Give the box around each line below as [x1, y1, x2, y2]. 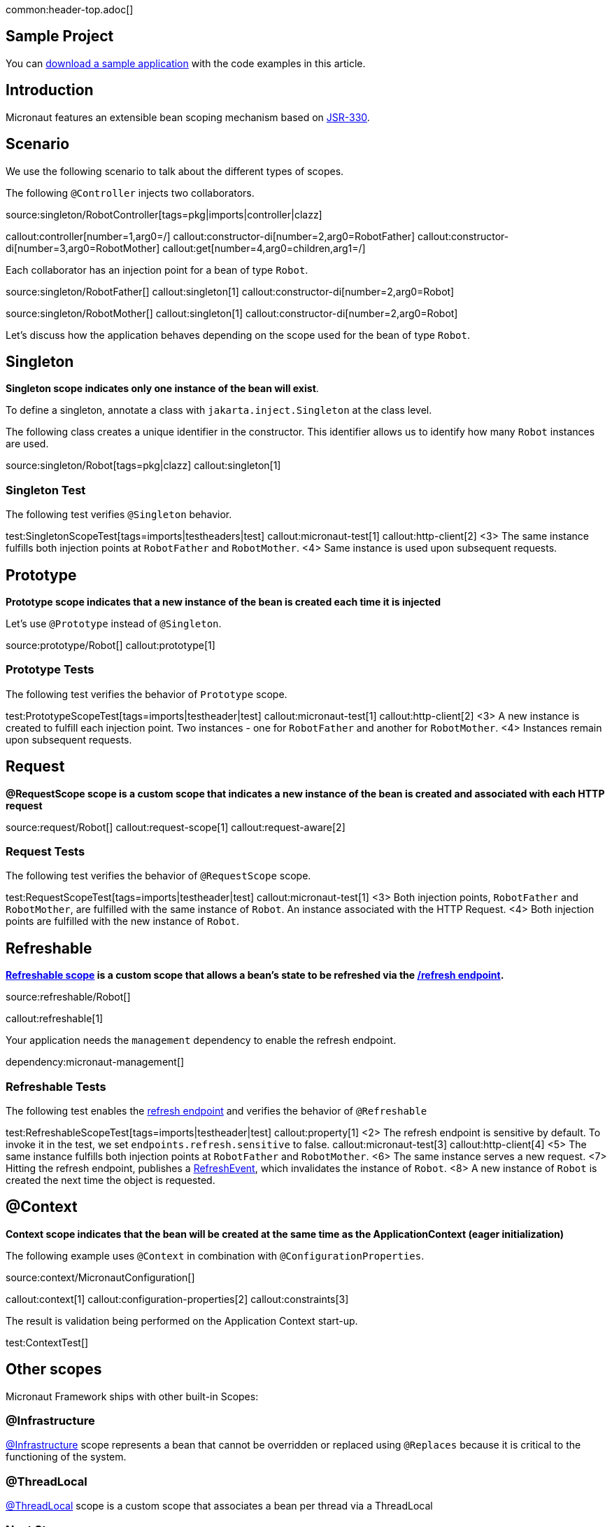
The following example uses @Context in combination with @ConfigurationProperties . [6, 1249, 425, 1262]
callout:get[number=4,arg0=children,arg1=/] [162, 242, 366, 254]
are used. [6, 438, 49, 450]
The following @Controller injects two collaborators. [6, 186, 255, 199]
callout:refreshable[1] [6, 1012, 104, 1025]
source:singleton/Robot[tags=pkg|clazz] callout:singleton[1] [6, 459, 281, 472]
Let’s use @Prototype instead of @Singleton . [6, 617, 222, 629]
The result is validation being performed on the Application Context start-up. [6, 1314, 358, 1327]
